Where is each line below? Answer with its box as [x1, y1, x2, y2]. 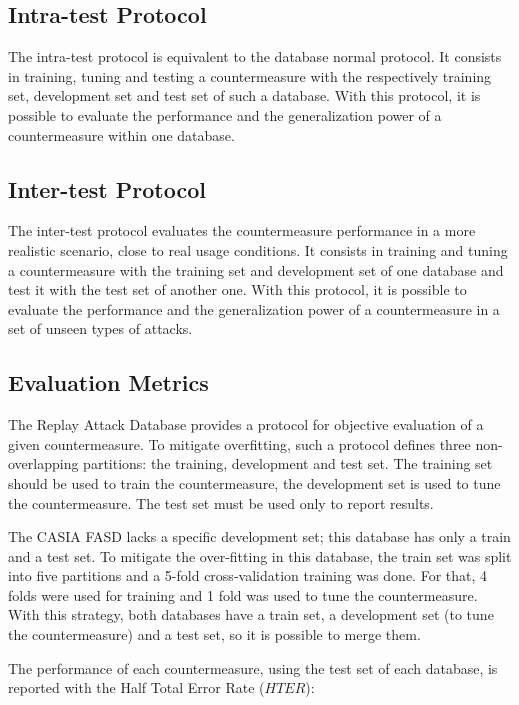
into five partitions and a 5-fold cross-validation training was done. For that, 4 [8, 565, 488, 586]
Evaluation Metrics [8, 367, 209, 398]
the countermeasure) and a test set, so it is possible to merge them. [8, 624, 421, 645]
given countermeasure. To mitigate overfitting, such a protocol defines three [8, 433, 471, 454]
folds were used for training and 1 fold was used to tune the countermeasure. [8, 584, 478, 605]
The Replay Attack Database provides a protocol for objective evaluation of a [8, 414, 484, 435]
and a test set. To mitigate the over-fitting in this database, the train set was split [8, 545, 512, 566]
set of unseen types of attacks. [8, 318, 193, 339]
